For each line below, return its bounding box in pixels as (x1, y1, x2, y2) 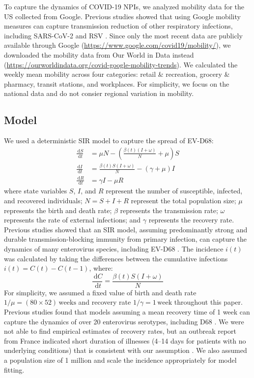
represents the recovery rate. (148, 215, 234, 225)
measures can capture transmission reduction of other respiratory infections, (4, 21, 233, 31)
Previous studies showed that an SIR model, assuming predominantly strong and (4, 224, 248, 234)
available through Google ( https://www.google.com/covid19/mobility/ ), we (4, 40, 231, 50)
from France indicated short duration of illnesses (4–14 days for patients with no (4, 335, 246, 346)
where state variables (4, 186, 67, 196)
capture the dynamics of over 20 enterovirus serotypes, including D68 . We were (4, 316, 244, 326)
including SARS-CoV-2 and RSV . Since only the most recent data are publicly (4, 30, 243, 40)
